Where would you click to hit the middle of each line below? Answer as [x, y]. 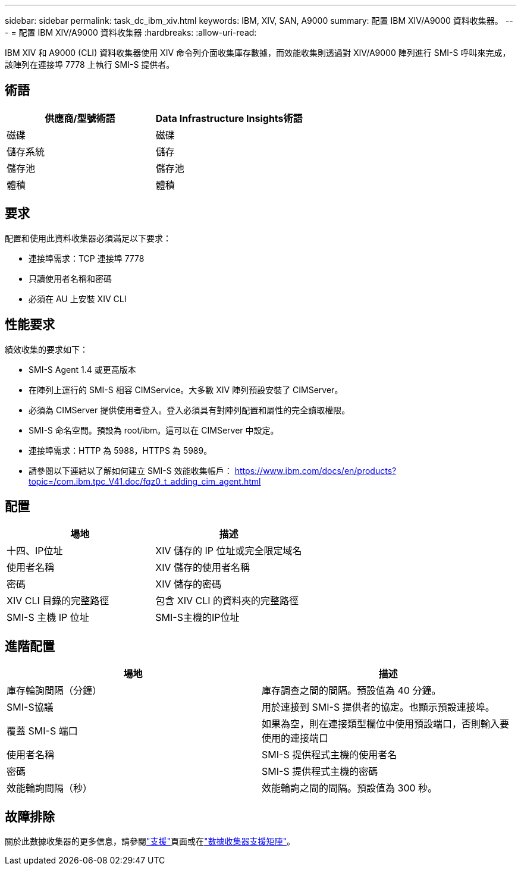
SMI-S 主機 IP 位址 [48, 618]
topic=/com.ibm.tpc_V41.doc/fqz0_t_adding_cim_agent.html [145, 481]
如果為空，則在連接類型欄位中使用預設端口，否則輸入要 [386, 724]
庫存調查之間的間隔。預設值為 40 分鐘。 [351, 691]
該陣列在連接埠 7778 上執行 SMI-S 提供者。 [90, 65]
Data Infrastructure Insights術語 [229, 118]
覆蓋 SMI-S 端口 [42, 731]
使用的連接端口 [295, 738]
